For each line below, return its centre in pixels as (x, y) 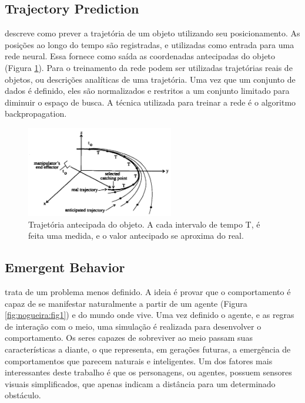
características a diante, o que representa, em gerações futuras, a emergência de (148, 349)
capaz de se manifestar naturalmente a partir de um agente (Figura (126, 303)
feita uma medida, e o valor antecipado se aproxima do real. (136, 236)
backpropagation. (36, 114)
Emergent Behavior (65, 267)
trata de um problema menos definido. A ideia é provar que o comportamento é (148, 291)
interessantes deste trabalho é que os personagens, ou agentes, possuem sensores (148, 372)
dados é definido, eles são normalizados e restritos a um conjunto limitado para (147, 91)
